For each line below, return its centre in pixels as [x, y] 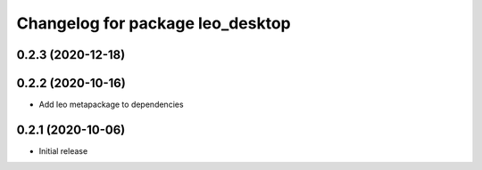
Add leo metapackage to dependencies [111, 105]
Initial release [63, 150]
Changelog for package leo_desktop [154, 23]
